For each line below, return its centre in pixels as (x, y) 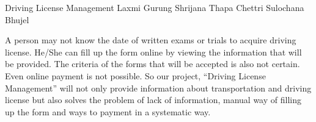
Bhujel (17, 19)
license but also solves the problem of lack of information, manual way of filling (153, 100)
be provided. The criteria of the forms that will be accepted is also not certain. (152, 64)
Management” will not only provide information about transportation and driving (158, 88)
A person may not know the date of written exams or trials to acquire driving (151, 40)
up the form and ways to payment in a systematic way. (108, 111)
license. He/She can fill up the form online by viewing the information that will (153, 52)
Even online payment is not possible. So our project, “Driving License (135, 75)
